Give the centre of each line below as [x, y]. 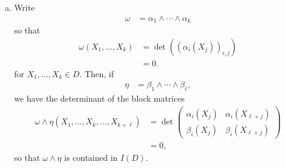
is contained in [91, 157]
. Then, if [97, 73]
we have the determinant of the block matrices [99, 98]
